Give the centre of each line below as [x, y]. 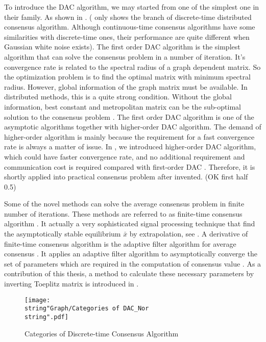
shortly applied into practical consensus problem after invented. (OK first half [126, 177]
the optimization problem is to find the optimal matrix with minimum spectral [127, 77]
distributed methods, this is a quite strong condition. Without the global [118, 97]
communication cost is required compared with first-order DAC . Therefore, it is [130, 166]
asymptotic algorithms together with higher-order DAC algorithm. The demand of [133, 127]
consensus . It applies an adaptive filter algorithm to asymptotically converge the [131, 254]
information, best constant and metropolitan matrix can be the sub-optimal [123, 106]
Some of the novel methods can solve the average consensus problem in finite [124, 204]
